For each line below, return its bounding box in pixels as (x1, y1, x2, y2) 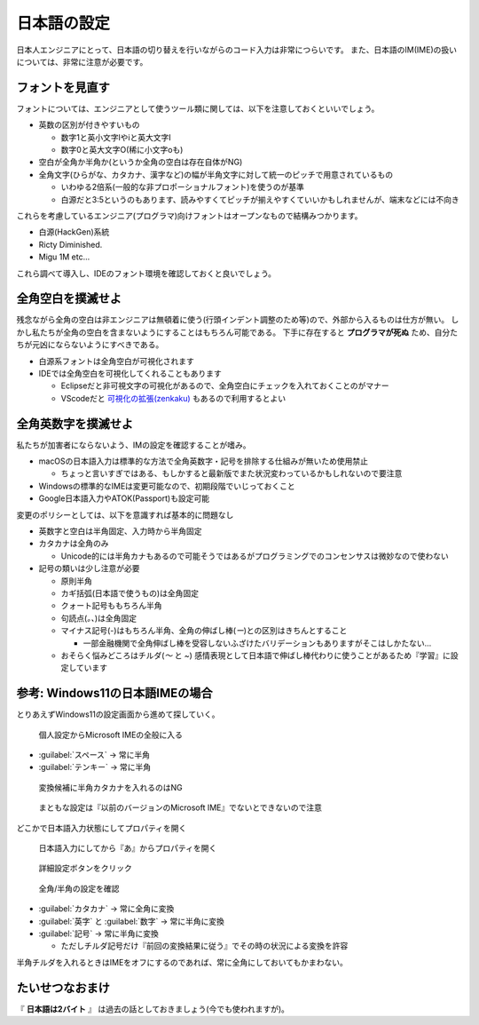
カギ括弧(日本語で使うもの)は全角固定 (60, 587, 200, 599)
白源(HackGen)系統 (38, 226, 110, 237)
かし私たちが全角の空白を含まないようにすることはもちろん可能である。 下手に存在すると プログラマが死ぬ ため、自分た (16, 327, 459, 338)
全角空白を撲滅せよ (16, 291, 122, 306)
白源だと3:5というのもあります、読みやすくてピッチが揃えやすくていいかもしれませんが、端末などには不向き (60, 194, 460, 204)
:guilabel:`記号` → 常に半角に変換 (38, 928, 159, 939)
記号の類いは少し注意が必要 (38, 563, 140, 574)
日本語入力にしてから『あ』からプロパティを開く (38, 842, 217, 853)
